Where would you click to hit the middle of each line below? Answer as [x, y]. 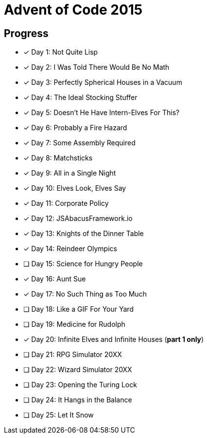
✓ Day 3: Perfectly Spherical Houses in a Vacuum [103, 82]
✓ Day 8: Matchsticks [58, 158]
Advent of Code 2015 [73, 10]
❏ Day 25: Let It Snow [59, 415]
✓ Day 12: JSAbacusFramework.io [78, 219]
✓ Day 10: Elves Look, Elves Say [75, 188]
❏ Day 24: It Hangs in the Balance [78, 400]
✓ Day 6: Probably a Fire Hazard [75, 128]
